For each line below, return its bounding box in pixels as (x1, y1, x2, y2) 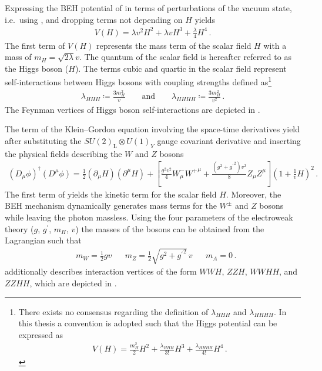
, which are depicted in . (29, 277, 117, 289)
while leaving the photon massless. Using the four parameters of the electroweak (5, 211, 293, 223)
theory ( (5, 222, 34, 235)
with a (263, 39, 287, 51)
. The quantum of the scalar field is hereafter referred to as (79, 51, 291, 63)
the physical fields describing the (5, 147, 122, 159)
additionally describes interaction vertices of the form (5, 265, 197, 278)
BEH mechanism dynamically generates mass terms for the (5, 199, 217, 212)
